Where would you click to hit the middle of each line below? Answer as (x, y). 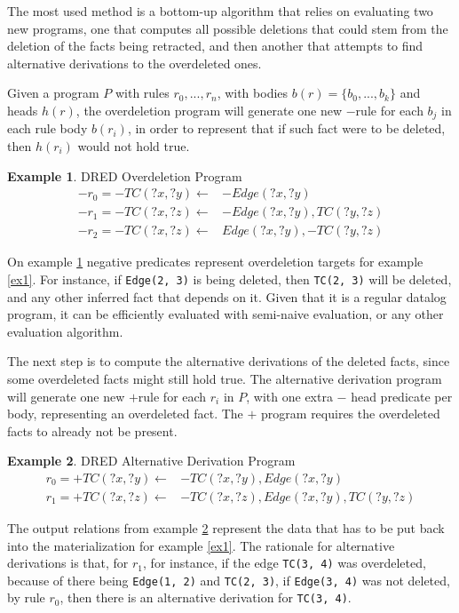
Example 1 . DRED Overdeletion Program (125, 175)
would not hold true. (134, 146)
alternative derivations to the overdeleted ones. (135, 63)
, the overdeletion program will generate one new (209, 110)
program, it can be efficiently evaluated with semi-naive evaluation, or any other (226, 314)
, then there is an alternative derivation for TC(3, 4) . (206, 597)
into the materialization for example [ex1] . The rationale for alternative (201, 545)
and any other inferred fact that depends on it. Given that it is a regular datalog (227, 296)
